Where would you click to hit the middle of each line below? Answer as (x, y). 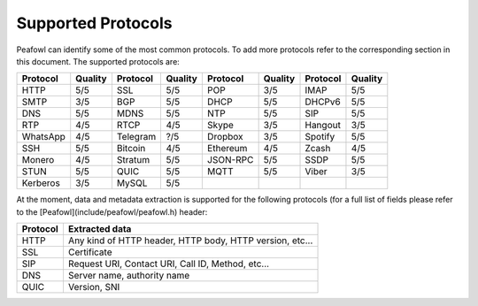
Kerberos (41, 183)
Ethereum (227, 149)
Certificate (90, 252)
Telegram (136, 137)
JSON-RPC (230, 160)
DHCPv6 (323, 102)
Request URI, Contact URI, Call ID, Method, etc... (169, 264)
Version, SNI (94, 287)
